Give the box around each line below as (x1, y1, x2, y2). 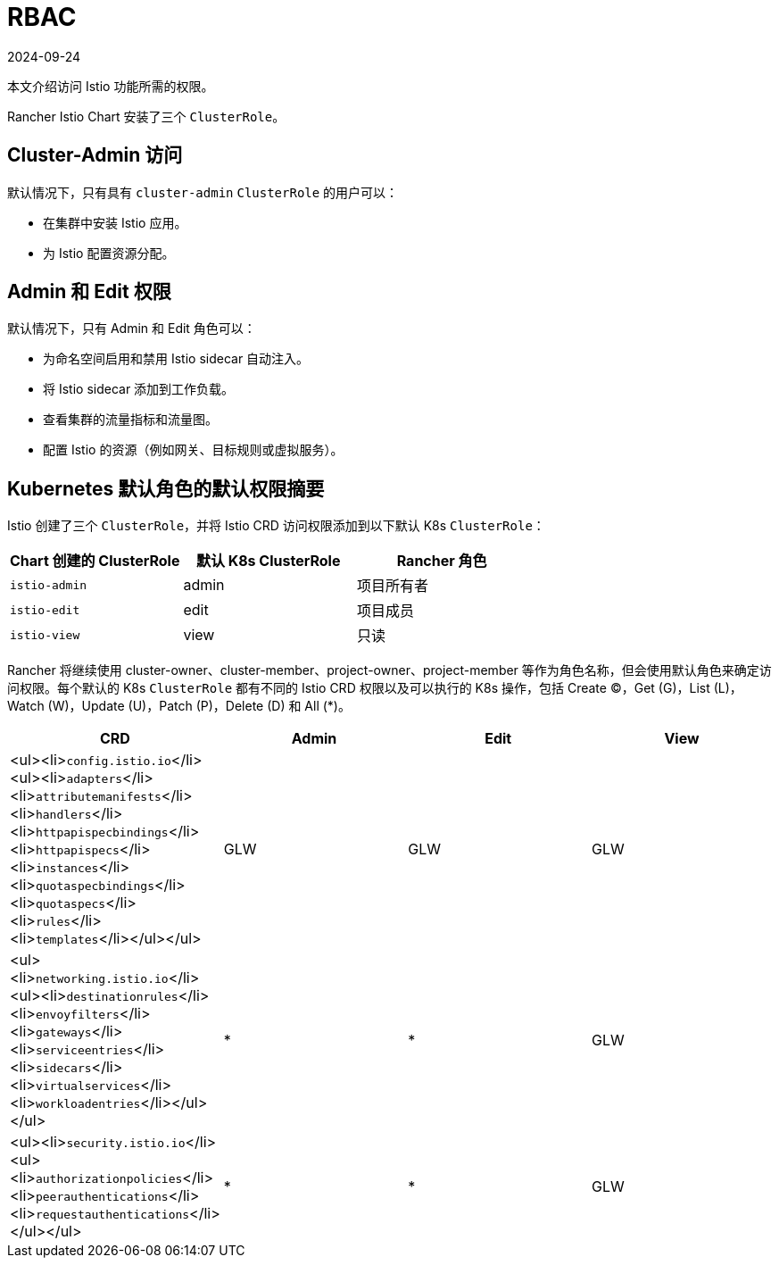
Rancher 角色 (396, 552, 487, 570)
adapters (66, 772, 123, 786)
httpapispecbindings (35, 826, 169, 840)
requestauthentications (35, 1208, 190, 1222)
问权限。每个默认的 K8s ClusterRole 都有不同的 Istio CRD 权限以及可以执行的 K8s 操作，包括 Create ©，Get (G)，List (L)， (7, 680, 742, 696)
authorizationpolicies (35, 1172, 183, 1186)
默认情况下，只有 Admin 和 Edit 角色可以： (7, 320, 256, 337)
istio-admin (10, 578, 87, 592)
